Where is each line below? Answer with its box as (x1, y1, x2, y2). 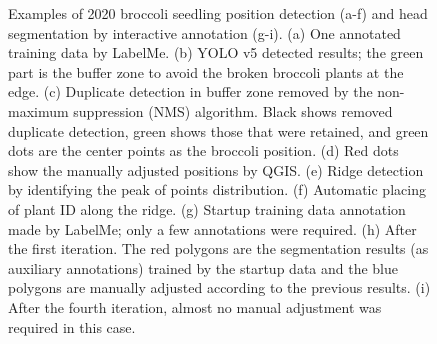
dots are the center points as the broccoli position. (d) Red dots (8, 140, 399, 161)
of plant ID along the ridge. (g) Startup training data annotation (8, 198, 406, 219)
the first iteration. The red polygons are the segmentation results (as (8, 238, 429, 259)
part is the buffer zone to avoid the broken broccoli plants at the (8, 61, 404, 82)
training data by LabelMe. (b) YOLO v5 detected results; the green (8, 42, 424, 63)
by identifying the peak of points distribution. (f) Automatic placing (8, 179, 426, 200)
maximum (8, 100, 69, 121)
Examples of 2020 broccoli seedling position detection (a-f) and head (8, 3, 428, 23)
